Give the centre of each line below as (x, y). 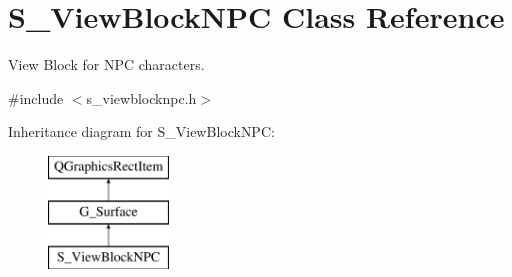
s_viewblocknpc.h (141, 97)
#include (36, 97)
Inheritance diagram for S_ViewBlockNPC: (141, 131)
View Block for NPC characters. (106, 64)
